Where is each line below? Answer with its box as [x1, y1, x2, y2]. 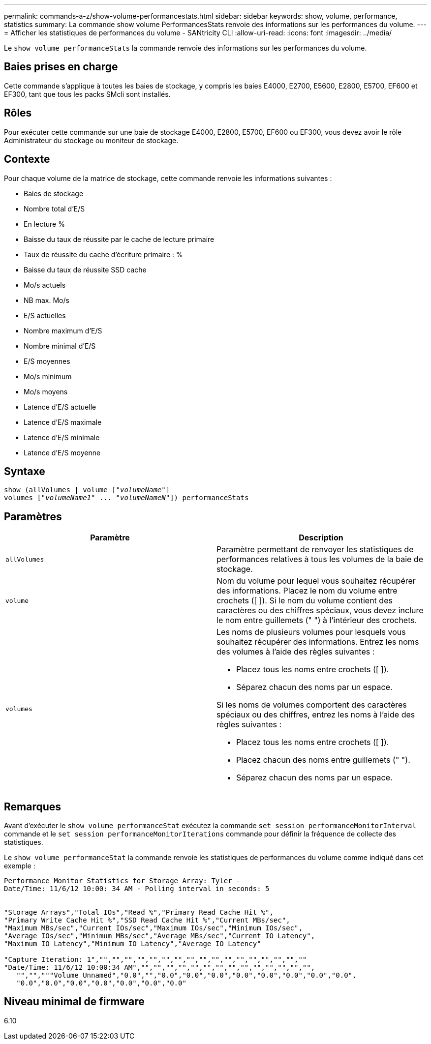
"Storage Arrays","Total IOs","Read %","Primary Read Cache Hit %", [4, 908, 274, 917]
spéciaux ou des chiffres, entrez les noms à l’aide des [216, 710, 415, 720]
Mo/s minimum [24, 372, 72, 381]
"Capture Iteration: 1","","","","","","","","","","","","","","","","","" [4, 955, 307, 964]
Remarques [4, 800, 62, 813]
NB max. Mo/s [24, 296, 69, 304]
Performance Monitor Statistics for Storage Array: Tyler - [4, 877, 241, 885]
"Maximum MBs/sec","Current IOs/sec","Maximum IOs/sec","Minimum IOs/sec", [4, 924, 303, 932]
